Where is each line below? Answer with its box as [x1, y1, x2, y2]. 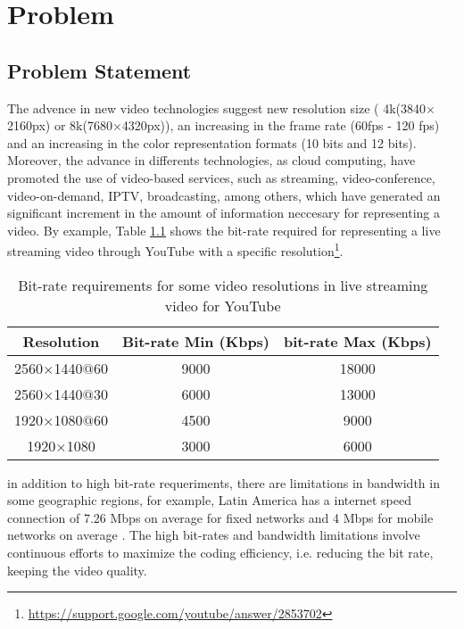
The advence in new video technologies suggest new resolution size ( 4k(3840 [7, 98, 426, 117]
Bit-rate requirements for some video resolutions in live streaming [18, 274, 428, 295]
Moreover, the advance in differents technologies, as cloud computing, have [7, 151, 416, 170]
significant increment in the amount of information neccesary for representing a [7, 203, 441, 222]
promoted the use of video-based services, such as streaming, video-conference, [7, 168, 435, 186]
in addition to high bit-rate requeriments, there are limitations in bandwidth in [7, 473, 440, 492]
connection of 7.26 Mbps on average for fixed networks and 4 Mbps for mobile [7, 508, 434, 526]
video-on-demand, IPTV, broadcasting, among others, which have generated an [7, 186, 441, 204]
